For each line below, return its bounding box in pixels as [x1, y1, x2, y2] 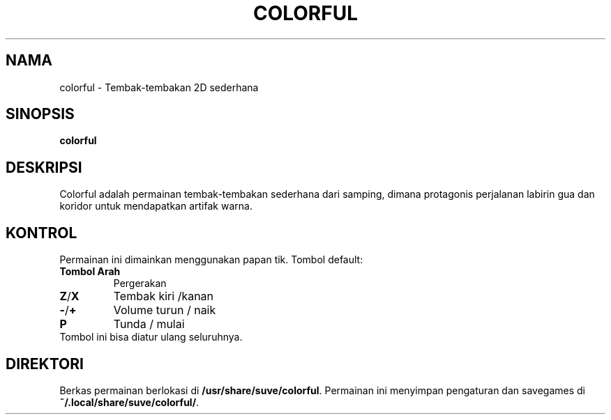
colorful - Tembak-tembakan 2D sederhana [59, 81, 259, 93]
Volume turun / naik [113, 303, 216, 318]
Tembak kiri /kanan [113, 289, 214, 304]
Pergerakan [113, 277, 167, 290]
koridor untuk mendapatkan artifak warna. [59, 200, 252, 212]
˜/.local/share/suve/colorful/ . [59, 396, 199, 408]
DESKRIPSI [6, 158, 82, 176]
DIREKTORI [6, 355, 84, 373]
